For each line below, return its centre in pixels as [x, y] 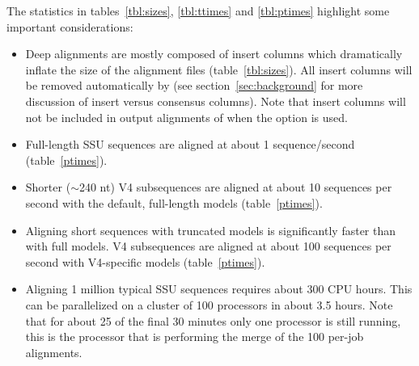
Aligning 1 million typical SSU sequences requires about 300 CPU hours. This [219, 289]
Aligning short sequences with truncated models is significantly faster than [211, 230]
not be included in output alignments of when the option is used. [186, 117]
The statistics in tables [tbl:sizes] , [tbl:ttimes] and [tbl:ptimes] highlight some [198, 11]
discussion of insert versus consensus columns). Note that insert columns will [216, 101]
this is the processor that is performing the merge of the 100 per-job [195, 337]
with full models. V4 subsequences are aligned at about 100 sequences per [208, 246]
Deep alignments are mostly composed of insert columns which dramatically [214, 54]
